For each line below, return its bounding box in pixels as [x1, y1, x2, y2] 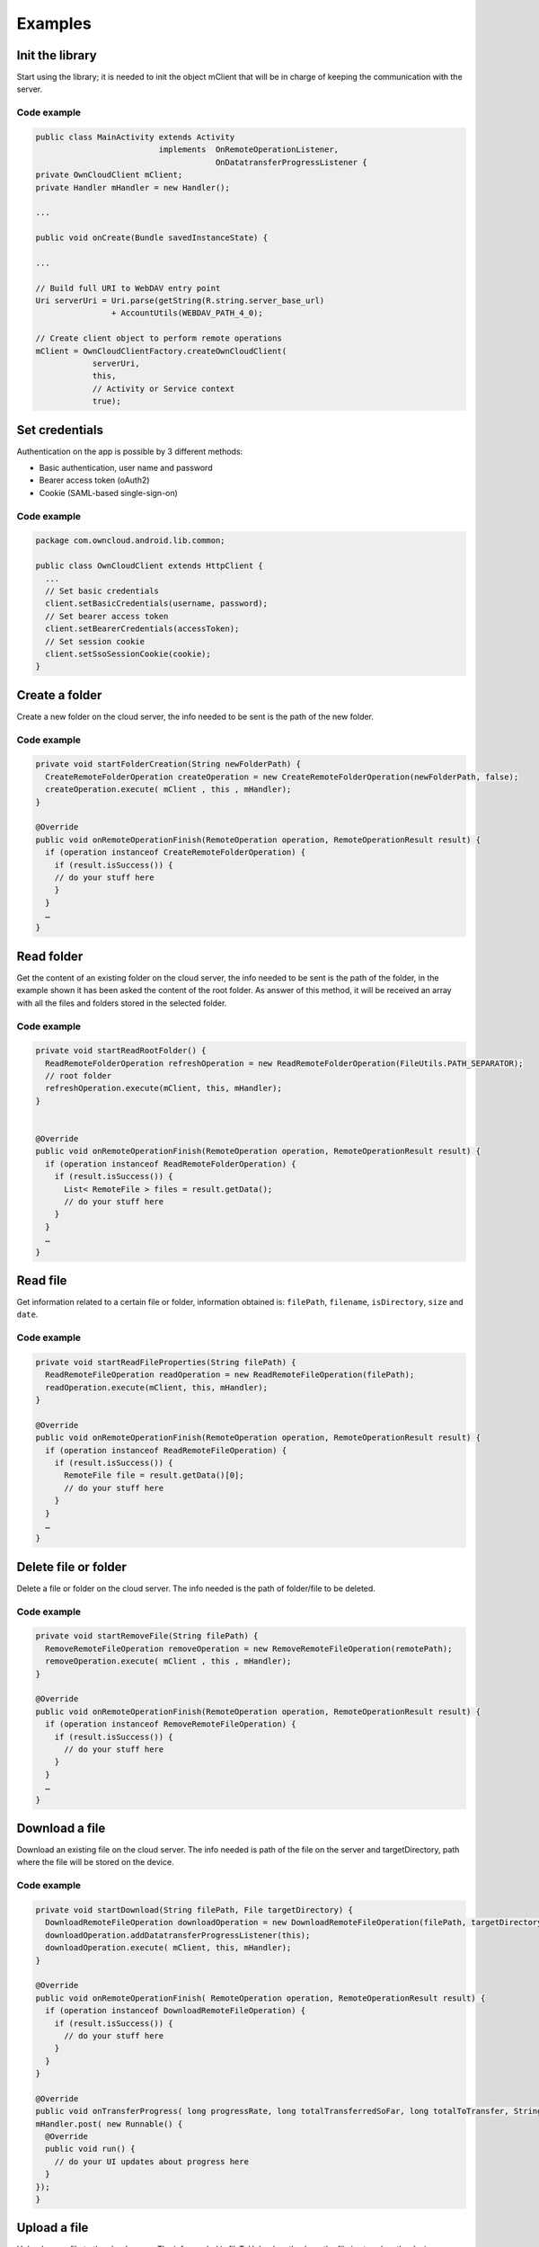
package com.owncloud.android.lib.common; [35, 536, 225, 546]
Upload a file [16, 2220, 89, 2235]
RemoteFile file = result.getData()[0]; [64, 1470, 244, 1480]
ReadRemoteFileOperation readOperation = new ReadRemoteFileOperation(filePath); [45, 1370, 415, 1380]
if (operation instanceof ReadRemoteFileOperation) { [45, 1445, 287, 1455]
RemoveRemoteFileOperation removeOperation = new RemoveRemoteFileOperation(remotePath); [45, 1643, 453, 1654]
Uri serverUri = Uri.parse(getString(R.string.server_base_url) [35, 296, 325, 306]
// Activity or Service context [92, 383, 235, 394]
